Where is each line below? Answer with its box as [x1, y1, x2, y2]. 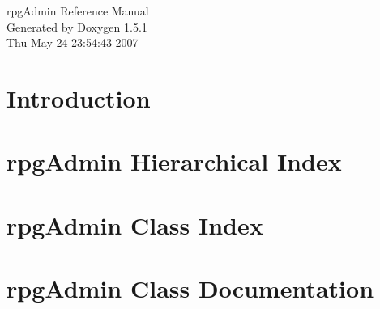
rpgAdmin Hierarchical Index [6, 145, 342, 178]
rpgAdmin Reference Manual [6, 2, 149, 19]
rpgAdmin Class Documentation [6, 272, 374, 305]
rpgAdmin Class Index [6, 208, 263, 241]
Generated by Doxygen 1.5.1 [6, 18, 147, 35]
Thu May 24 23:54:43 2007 [6, 34, 139, 51]
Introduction [6, 81, 151, 114]
